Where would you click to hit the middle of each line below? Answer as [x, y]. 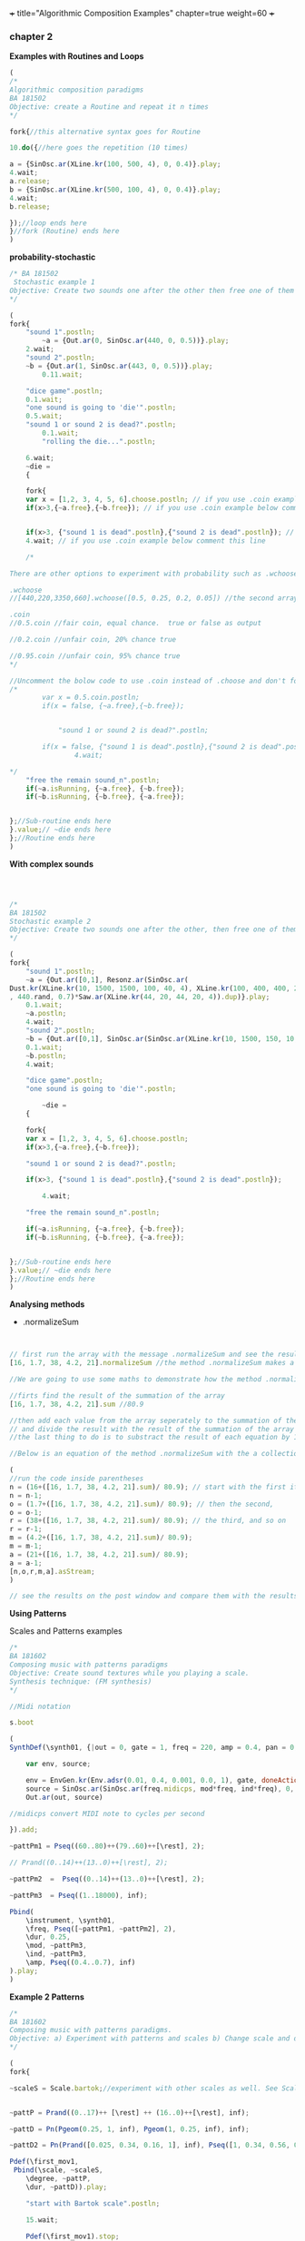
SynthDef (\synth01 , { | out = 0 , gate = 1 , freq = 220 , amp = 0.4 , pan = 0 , [154, 1748]
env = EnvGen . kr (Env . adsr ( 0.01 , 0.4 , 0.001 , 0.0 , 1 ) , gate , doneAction [164, 1780]
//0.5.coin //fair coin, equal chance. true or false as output [135, 624]
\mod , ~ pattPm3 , [57, 1946]
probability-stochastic [53, 257]
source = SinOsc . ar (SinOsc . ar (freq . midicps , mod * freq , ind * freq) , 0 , [160, 1789]
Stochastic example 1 [54, 282]
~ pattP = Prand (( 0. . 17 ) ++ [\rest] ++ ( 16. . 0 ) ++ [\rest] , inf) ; [129, 2113]
